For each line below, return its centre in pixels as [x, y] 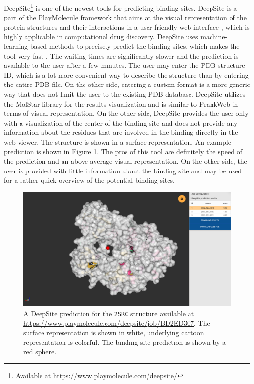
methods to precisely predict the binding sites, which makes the [144, 46]
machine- [214, 36]
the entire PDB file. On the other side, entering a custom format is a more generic [127, 84]
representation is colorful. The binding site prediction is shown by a [125, 342]
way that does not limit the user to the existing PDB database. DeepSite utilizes [125, 94]
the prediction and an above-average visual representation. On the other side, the [126, 161]
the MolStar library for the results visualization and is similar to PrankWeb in [121, 103]
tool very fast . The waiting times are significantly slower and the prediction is [121, 55]
